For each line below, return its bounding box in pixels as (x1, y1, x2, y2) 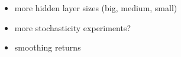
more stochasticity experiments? (14, 21, 131, 33)
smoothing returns (14, 41, 81, 53)
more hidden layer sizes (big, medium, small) (14, 2, 177, 14)
